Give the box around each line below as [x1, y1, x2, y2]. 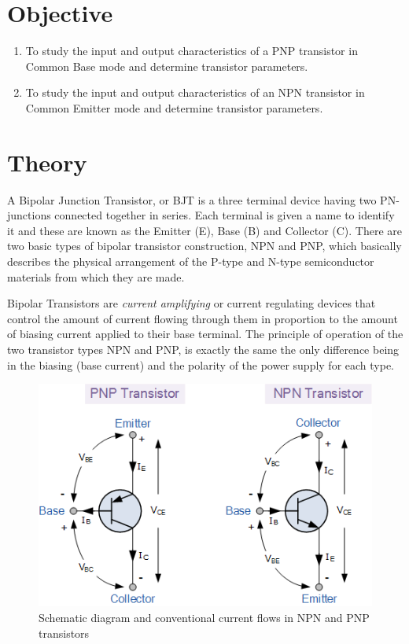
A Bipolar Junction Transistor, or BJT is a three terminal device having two [7, 191, 377, 208]
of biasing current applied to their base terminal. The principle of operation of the [7, 326, 403, 342]
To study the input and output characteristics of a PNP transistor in [25, 42, 358, 59]
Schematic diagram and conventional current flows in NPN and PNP [39, 609, 370, 625]
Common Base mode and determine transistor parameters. [25, 57, 308, 74]
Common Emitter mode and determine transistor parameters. [25, 99, 323, 116]
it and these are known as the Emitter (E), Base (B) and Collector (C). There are [7, 222, 403, 238]
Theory [7, 145, 87, 178]
